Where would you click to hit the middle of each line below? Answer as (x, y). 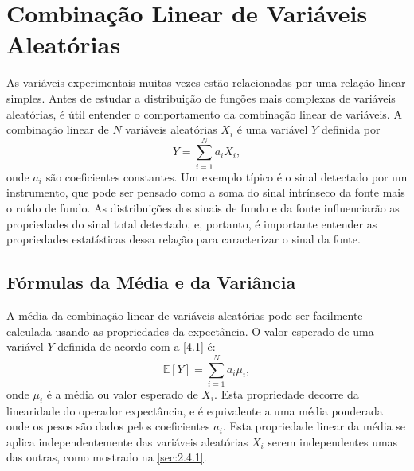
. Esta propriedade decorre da (287, 393)
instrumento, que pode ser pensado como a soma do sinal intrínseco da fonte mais (206, 192)
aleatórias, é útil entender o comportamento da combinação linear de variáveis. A (204, 113)
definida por (351, 129)
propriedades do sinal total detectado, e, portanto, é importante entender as (192, 223)
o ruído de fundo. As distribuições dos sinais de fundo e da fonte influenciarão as (203, 208)
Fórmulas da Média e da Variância (151, 282)
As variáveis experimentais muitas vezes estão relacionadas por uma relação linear (206, 82)
